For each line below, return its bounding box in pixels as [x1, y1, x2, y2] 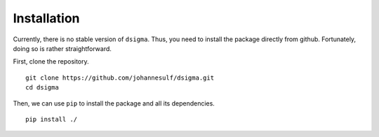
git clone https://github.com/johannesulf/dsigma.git [25, 73, 214, 82]
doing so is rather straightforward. [13, 44, 112, 52]
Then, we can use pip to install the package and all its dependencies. [13, 99, 215, 108]
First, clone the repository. [13, 57, 89, 66]
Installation [13, 10, 80, 26]
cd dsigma [25, 84, 59, 92]
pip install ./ [25, 115, 78, 123]
